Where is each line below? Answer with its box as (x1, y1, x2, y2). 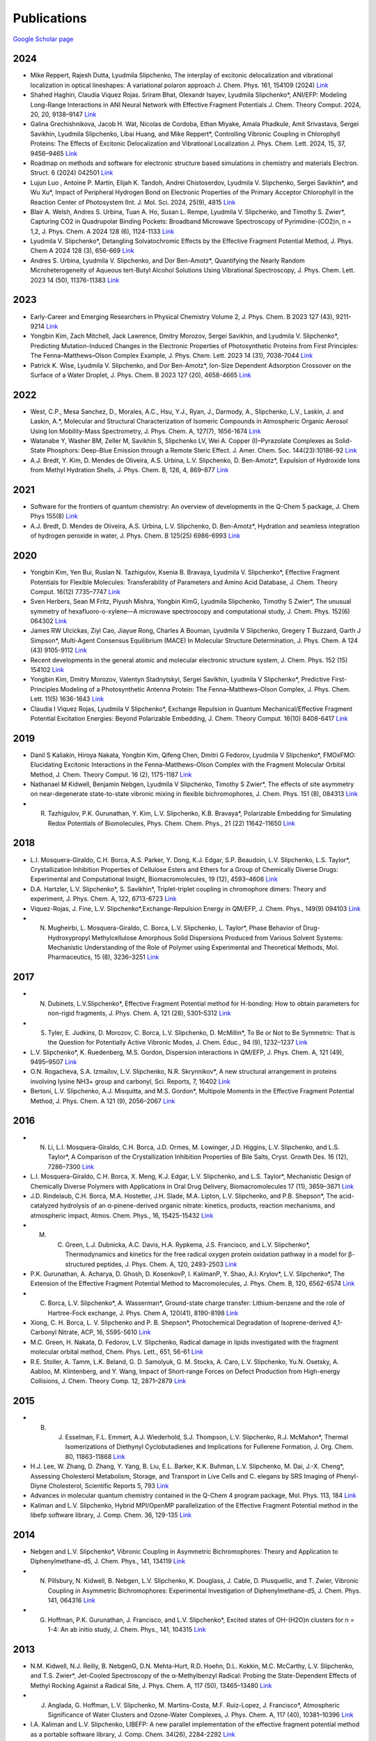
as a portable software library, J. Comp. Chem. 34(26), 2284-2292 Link (30, 1730, 236, 1738)
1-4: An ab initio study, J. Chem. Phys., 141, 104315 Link (47, 1625, 207, 1634)
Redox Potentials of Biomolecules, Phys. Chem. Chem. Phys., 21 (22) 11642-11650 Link (47, 819, 295, 827)
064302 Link (30, 617, 68, 625)
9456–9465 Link (30, 149, 78, 157)
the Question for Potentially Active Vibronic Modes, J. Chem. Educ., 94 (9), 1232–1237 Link (47, 1038, 308, 1047)
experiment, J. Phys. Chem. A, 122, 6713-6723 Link (30, 895, 177, 903)
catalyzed (30, 1201, 59, 1210)
